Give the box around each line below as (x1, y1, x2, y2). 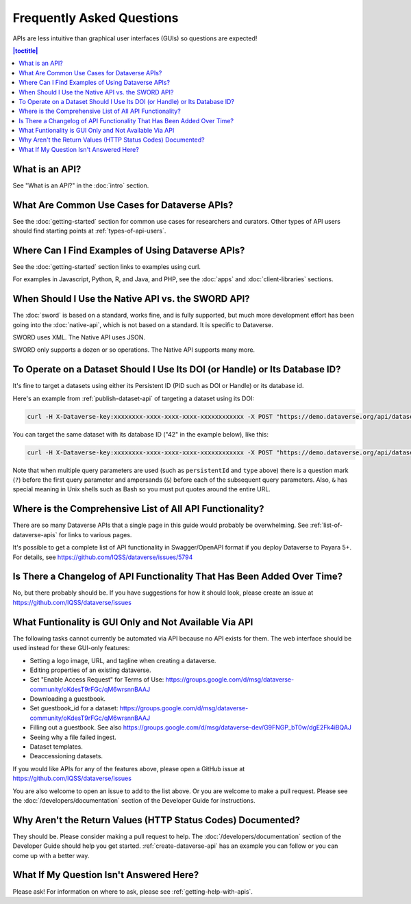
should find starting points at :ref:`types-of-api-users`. (12, 227, 166, 235)
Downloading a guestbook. (29, 695, 106, 703)
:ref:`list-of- (310, 521, 342, 530)
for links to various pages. (58, 530, 132, 539)
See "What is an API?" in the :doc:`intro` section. (12, 181, 149, 190)
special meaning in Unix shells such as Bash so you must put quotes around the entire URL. (12, 485, 271, 493)
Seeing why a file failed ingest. (29, 733, 116, 741)
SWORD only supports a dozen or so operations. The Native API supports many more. (12, 346, 256, 354)
